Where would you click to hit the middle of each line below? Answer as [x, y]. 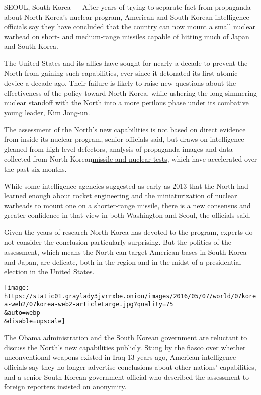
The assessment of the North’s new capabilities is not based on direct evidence [125, 129]
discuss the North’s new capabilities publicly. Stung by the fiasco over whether [125, 347]
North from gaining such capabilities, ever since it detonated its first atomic [121, 73]
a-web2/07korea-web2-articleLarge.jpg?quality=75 [89, 305]
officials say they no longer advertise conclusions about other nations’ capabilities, [130, 367]
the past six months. [35, 168]
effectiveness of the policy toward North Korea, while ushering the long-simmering [130, 92]
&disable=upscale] [35, 321]
